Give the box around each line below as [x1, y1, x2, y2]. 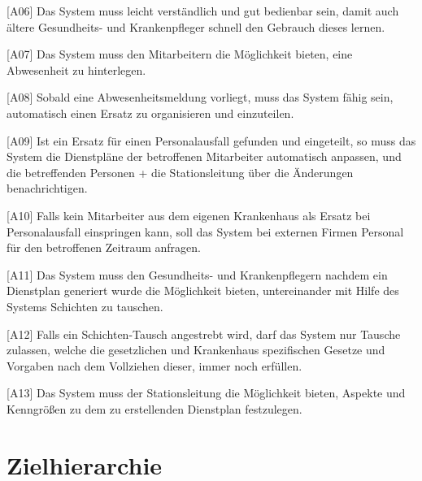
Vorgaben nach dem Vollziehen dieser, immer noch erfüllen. [7, 357, 302, 374]
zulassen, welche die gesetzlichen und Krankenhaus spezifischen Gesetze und [7, 341, 385, 358]
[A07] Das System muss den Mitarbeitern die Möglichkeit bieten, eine [7, 45, 353, 63]
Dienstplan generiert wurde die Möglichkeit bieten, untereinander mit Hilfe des [7, 282, 399, 299]
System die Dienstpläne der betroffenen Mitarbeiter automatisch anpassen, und [7, 148, 402, 165]
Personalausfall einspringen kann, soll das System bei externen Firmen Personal [7, 223, 404, 240]
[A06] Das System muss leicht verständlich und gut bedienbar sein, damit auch [7, 2, 399, 19]
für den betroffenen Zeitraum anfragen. [7, 239, 201, 256]
